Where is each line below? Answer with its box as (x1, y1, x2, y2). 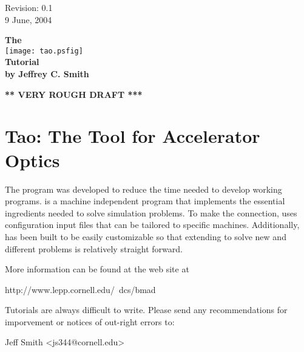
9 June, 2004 (5, 13, 52, 26)
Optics (5, 147, 60, 172)
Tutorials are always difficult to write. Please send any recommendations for (5, 303, 288, 316)
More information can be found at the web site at (5, 263, 189, 275)
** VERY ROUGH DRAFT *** (5, 88, 143, 100)
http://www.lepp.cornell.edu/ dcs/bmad (5, 283, 156, 295)
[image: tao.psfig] (5, 46, 83, 55)
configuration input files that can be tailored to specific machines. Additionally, (5, 218, 300, 231)
